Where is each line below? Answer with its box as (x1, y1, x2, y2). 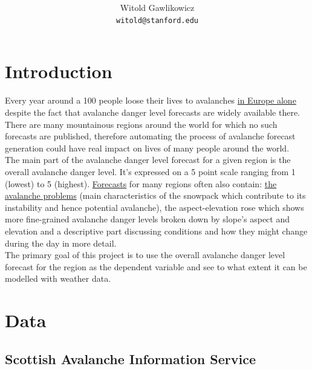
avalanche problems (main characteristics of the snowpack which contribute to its (5, 189, 306, 202)
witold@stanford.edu (115, 16, 199, 25)
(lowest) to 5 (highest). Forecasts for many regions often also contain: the (5, 177, 277, 190)
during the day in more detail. (5, 236, 117, 249)
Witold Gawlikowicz (120, 1, 195, 14)
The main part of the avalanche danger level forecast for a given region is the (5, 153, 291, 166)
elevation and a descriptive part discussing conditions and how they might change (5, 224, 308, 237)
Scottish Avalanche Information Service (5, 349, 256, 368)
